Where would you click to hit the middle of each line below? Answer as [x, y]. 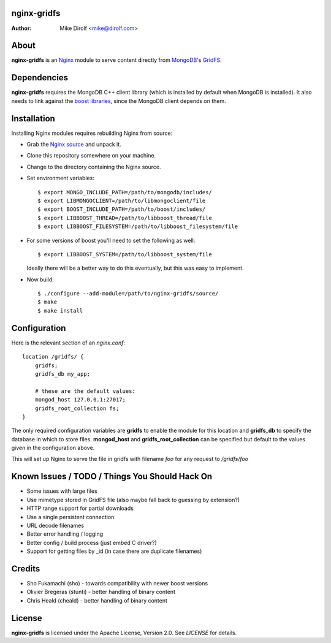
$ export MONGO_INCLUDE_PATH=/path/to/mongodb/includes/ [125, 192]
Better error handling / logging [65, 534]
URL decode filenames [55, 525]
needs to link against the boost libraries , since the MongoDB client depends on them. [119, 101]
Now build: [40, 280]
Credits [26, 569]
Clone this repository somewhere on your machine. [91, 156]
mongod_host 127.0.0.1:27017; [80, 400]
